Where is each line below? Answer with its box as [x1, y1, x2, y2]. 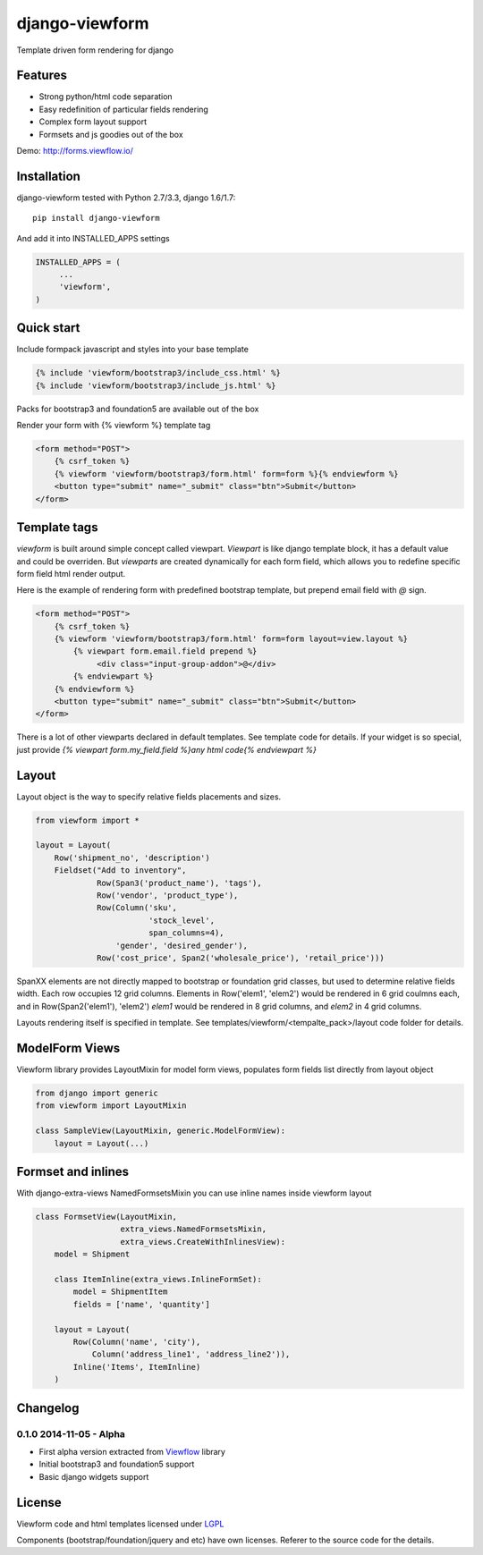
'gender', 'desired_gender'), [114, 940, 248, 951]
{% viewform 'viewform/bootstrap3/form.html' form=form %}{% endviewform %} [54, 469, 399, 478]
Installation [16, 168, 80, 183]
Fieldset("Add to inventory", [54, 866, 187, 875]
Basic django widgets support [38, 1471, 149, 1482]
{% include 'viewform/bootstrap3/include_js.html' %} [35, 380, 276, 391]
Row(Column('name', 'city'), [72, 1337, 201, 1347]
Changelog [16, 1400, 80, 1416]
